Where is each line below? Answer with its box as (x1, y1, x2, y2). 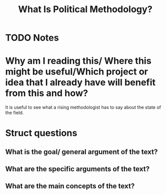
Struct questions (5, 128, 78, 139)
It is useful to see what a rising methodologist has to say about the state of (5, 104, 161, 110)
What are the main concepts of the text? (5, 182, 135, 190)
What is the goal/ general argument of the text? (5, 147, 158, 156)
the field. (5, 110, 24, 116)
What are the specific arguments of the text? (5, 165, 150, 173)
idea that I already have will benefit (5, 77, 156, 88)
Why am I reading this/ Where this (5, 55, 152, 67)
